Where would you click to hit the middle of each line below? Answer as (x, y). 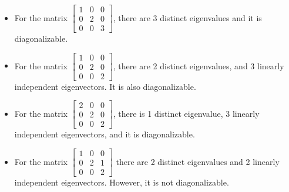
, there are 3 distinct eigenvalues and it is (187, 17)
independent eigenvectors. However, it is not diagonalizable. (122, 182)
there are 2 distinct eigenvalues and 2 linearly (198, 161)
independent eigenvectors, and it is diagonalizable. (105, 134)
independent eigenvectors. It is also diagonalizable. (105, 86)
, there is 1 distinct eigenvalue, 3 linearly (186, 113)
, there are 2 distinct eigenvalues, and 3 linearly (199, 65)
